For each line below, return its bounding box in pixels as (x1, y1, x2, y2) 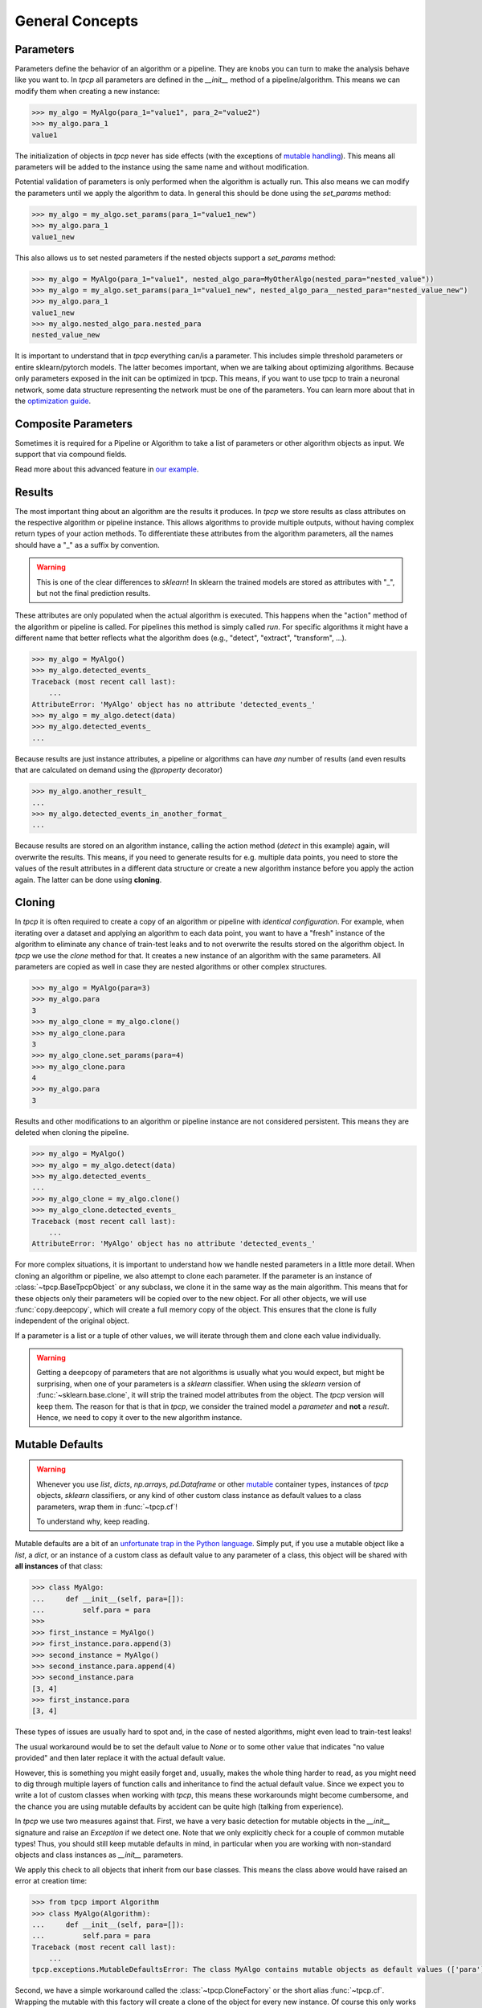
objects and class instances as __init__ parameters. (14, 1850, 184, 1859)
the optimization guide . (14, 396, 92, 406)
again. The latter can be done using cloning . (14, 875, 162, 884)
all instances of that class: (14, 1561, 104, 1571)
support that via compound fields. (14, 450, 128, 459)
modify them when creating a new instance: (14, 86, 161, 96)
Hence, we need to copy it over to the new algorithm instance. (36, 1413, 243, 1422)
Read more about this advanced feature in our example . (14, 464, 199, 474)
